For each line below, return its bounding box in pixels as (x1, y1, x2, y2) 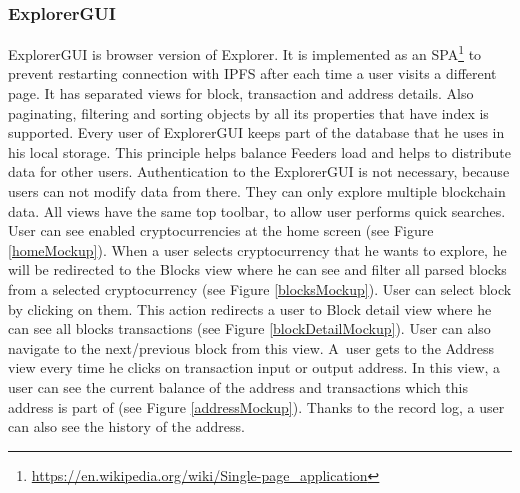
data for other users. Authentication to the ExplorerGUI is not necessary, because (8, 161, 510, 182)
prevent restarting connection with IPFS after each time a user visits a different (8, 63, 497, 84)
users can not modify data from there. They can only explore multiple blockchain (8, 181, 506, 202)
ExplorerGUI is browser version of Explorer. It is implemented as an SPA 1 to (8, 41, 482, 64)
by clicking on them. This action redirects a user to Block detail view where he (8, 298, 492, 319)
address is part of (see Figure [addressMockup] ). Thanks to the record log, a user (8, 396, 505, 417)
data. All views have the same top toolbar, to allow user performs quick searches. (8, 200, 506, 221)
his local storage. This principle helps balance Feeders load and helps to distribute (8, 141, 511, 162)
